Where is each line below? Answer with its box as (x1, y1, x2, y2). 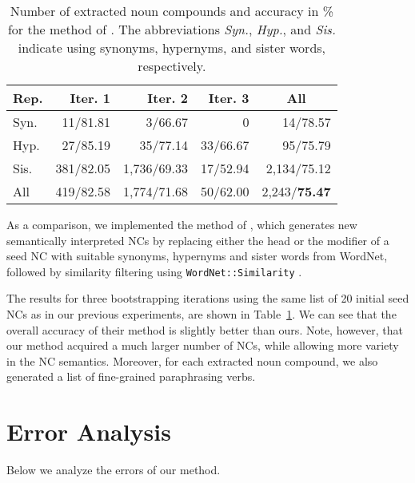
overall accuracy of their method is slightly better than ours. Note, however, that (6, 321, 403, 338)
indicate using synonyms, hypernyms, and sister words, (18, 38, 326, 57)
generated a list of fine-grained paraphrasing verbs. (6, 368, 256, 385)
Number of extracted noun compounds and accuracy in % (10, 2, 333, 20)
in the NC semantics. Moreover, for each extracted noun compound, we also (6, 352, 378, 369)
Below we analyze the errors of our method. (6, 461, 221, 478)
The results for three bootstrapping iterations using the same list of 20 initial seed (6, 290, 409, 307)
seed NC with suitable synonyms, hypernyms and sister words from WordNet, (6, 247, 388, 264)
